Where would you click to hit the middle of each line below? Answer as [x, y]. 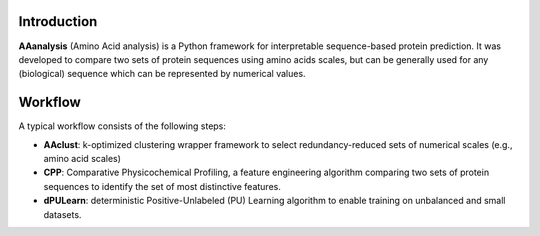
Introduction [58, 21]
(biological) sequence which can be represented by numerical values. [162, 74]
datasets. [62, 214]
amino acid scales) [82, 158]
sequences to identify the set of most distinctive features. [162, 186]
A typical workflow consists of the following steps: [122, 126]
